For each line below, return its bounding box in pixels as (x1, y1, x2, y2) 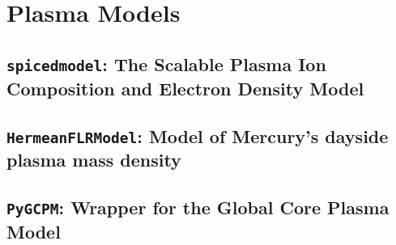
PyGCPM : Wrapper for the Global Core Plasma (6, 195, 390, 220)
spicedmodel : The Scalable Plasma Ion (6, 51, 326, 76)
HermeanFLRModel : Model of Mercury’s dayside (6, 123, 389, 148)
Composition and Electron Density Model (6, 75, 364, 100)
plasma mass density (6, 147, 181, 172)
